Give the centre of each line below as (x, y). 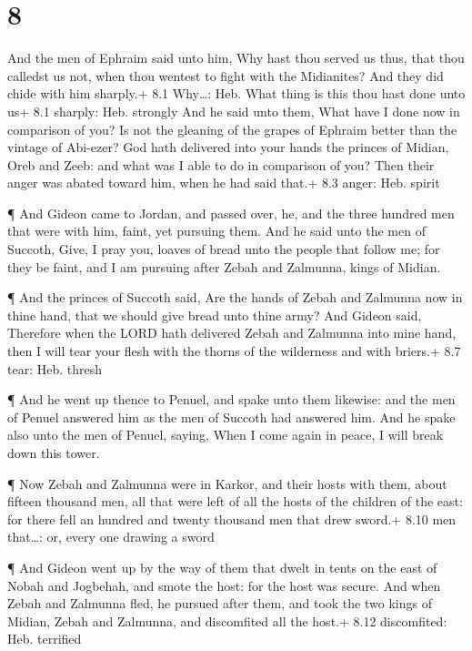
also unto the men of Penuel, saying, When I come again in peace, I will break (226, 435)
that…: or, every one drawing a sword (111, 537)
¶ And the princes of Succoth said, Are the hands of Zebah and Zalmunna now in (235, 297)
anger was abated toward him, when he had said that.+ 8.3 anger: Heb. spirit (224, 183)
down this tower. (54, 453)
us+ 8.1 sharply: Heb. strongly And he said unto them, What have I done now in (234, 111)
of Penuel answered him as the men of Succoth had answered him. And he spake (231, 417)
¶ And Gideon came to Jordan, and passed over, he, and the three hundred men (231, 213)
